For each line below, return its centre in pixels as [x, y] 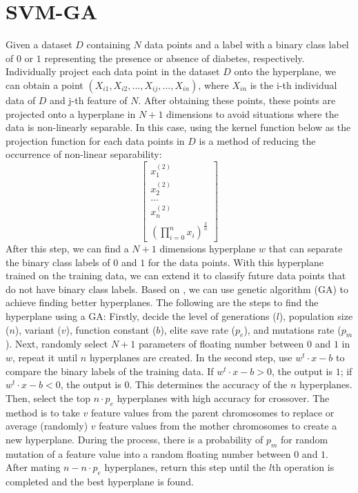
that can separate [306, 249]
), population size [316, 316]
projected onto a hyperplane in [71, 113]
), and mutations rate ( [292, 329]
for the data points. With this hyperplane [236, 262]
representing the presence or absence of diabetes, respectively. [175, 58]
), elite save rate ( [198, 329]
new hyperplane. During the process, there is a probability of [135, 439]
